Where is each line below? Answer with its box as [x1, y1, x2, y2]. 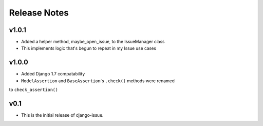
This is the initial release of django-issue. [21, 112, 104, 118]
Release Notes [9, 7, 69, 18]
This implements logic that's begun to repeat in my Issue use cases [21, 45, 156, 51]
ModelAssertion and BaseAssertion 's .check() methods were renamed [21, 78, 175, 84]
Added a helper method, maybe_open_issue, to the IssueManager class [21, 39, 165, 45]
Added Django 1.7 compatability [21, 71, 85, 77]
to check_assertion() [9, 87, 58, 92]
